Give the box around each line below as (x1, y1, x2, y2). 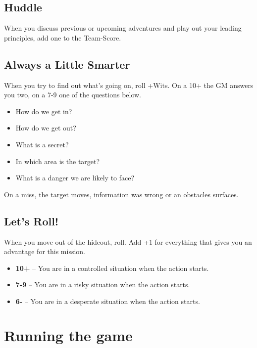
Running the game (4, 325, 133, 345)
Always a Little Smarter (4, 56, 130, 72)
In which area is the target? (15, 156, 100, 166)
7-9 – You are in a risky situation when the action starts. (15, 279, 190, 290)
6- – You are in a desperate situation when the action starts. (15, 296, 200, 306)
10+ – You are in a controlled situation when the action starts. (15, 262, 209, 273)
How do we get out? (15, 123, 76, 133)
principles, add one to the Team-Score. (4, 32, 121, 43)
